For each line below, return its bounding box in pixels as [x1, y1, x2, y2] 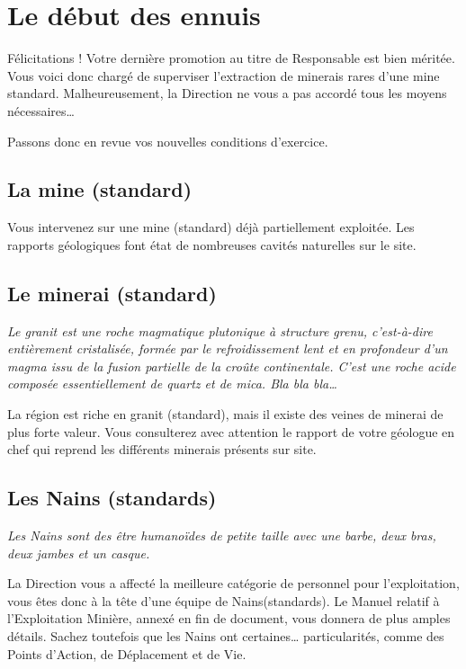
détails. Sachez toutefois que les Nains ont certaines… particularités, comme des [7, 627, 444, 646]
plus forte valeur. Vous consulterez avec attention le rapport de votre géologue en [7, 422, 455, 441]
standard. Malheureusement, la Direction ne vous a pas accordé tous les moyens [7, 84, 447, 103]
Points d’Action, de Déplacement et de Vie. [7, 644, 246, 663]
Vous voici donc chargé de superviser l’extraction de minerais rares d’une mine [7, 66, 440, 85]
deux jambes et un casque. [7, 543, 150, 562]
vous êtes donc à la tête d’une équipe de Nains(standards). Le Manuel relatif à [7, 591, 440, 610]
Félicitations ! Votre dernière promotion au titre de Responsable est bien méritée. [7, 49, 455, 67]
